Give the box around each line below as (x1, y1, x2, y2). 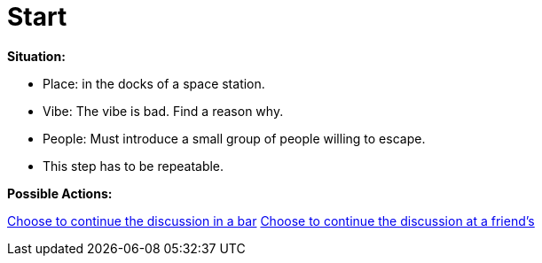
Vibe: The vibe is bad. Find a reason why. (43, 103, 284, 119)
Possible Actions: (7, 185, 113, 201)
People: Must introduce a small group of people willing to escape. (43, 130, 426, 146)
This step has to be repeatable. (43, 158, 224, 174)
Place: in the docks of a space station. (43, 75, 265, 91)
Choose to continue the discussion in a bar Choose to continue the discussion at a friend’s (7, 213, 535, 228)
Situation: (7, 48, 66, 64)
